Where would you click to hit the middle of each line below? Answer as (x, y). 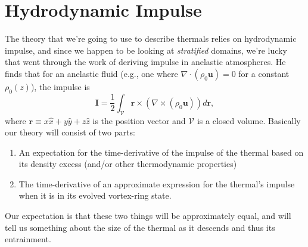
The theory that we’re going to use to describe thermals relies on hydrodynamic (151, 38)
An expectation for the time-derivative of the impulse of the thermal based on (161, 152)
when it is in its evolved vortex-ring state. (95, 195)
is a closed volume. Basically (249, 120)
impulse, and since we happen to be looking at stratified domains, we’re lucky (146, 50)
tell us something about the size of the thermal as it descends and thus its (140, 227)
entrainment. (28, 239)
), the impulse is (60, 86)
